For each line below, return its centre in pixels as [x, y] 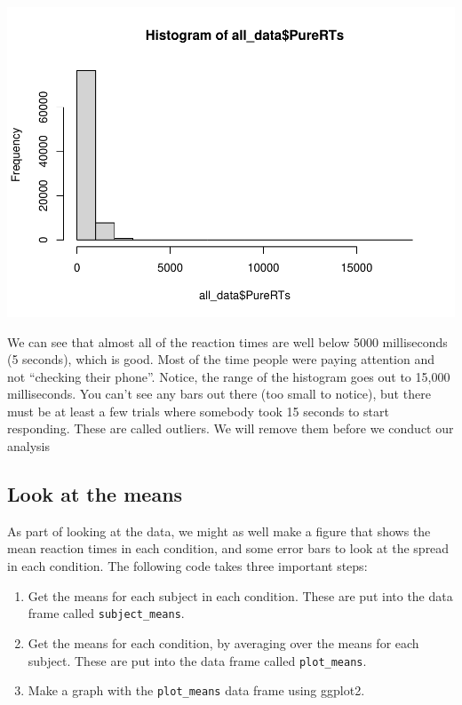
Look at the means [95, 494]
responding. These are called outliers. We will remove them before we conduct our [231, 428]
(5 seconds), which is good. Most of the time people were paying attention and [221, 359]
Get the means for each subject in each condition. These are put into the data [240, 595]
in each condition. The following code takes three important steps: [187, 566]
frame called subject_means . [106, 613]
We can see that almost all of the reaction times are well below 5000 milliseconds [227, 341]
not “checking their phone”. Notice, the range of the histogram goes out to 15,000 [229, 376]
